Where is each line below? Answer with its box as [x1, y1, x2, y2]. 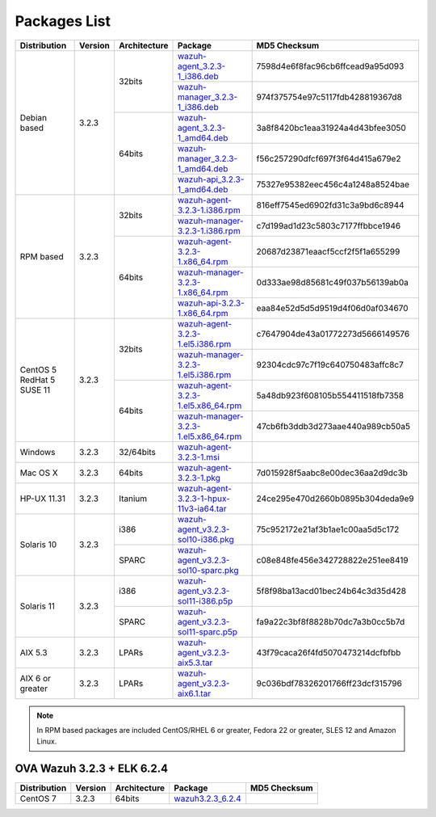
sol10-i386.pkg [178, 533, 234, 545]
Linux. [36, 736, 57, 747]
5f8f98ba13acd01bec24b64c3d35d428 [256, 585, 407, 596]
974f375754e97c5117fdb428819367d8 [256, 91, 403, 103]
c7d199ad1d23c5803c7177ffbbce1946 [256, 220, 401, 231]
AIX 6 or [19, 672, 52, 684]
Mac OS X [19, 467, 58, 478]
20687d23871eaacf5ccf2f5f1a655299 [256, 246, 400, 257]
